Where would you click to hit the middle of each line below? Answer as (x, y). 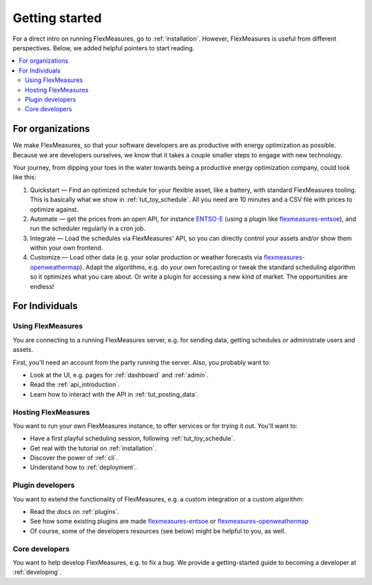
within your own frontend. (66, 248)
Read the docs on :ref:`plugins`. (75, 512)
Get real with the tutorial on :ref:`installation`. (93, 448)
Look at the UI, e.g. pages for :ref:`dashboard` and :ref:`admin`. (120, 375)
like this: (24, 177)
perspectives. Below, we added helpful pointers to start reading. (104, 48)
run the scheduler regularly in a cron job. (88, 228)
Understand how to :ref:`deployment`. (83, 467)
